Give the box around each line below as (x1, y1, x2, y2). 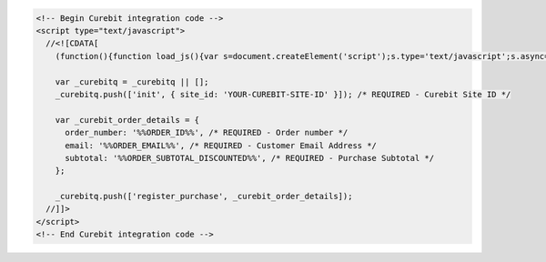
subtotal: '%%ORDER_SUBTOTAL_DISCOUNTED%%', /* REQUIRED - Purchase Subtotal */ (65, 153, 435, 163)
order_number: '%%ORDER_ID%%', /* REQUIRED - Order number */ (65, 127, 349, 138)
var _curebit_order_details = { (55, 115, 200, 125)
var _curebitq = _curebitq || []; (55, 76, 209, 86)
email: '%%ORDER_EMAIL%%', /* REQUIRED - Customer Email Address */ (65, 140, 378, 150)
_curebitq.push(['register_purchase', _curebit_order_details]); (55, 191, 353, 202)
